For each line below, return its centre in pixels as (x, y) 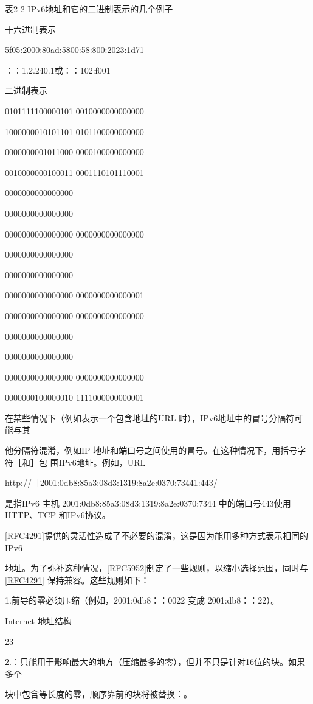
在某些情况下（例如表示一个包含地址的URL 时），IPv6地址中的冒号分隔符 (150, 417)
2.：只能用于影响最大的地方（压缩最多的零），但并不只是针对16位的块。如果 (155, 662)
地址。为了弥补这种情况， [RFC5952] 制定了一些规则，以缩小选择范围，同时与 (156, 568)
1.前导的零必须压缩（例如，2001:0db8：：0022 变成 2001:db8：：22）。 (142, 600)
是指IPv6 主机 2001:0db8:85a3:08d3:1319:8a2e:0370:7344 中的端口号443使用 (148, 503)
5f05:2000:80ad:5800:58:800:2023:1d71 (75, 50)
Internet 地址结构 (38, 621)
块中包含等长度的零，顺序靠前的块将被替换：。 (98, 694)
